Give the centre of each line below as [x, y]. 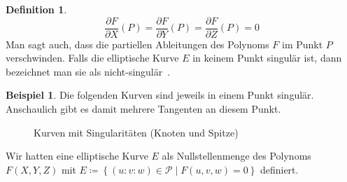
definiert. [279, 169]
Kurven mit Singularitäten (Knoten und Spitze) [136, 132]
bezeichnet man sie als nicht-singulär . [88, 71]
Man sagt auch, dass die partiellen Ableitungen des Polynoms [137, 44]
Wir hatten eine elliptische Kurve [77, 156]
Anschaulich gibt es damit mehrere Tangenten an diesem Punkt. [143, 109]
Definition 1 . [36, 9]
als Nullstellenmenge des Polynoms [236, 156]
